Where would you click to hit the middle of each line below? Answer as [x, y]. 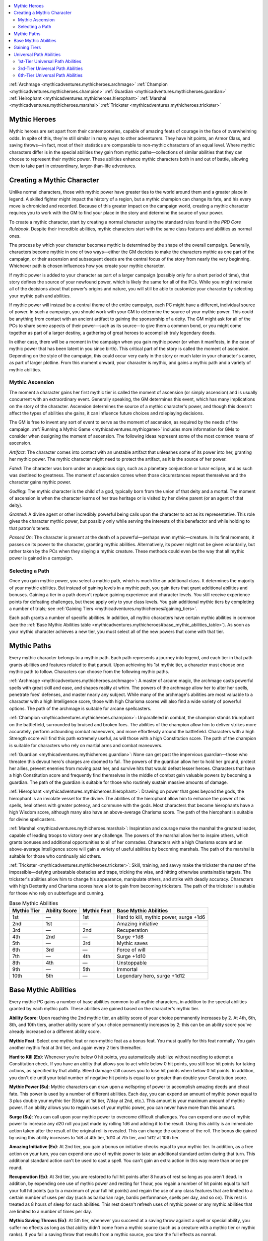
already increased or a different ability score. [55, 1032]
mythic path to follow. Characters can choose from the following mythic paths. [89, 671]
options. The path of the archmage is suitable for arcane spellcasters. [80, 708]
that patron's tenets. [30, 528]
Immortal [127, 969]
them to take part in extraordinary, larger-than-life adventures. [73, 166]
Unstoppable [132, 963]
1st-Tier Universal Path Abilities [50, 62]
